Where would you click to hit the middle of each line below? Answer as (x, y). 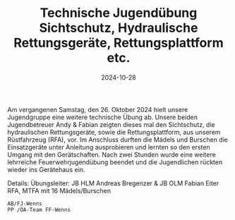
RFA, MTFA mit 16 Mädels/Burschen (59, 190)
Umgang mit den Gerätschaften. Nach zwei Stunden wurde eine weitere (112, 154)
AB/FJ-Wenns (25, 203)
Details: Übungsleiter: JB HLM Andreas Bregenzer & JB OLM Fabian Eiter (113, 183)
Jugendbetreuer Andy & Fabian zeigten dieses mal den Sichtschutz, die (111, 124)
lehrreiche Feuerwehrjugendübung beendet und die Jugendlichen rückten (115, 162)
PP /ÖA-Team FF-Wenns (39, 209)
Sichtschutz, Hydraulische (119, 28)
